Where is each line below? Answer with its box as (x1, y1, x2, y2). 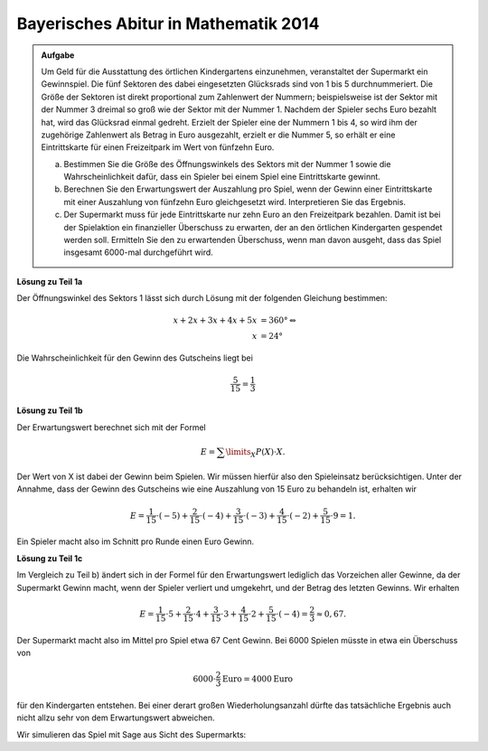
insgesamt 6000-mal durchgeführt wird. (63, 247, 214, 258)
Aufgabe (41, 50, 75, 61)
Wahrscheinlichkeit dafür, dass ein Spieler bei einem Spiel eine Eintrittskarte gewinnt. (63, 172, 381, 183)
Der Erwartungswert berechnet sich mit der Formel (16, 421, 207, 433)
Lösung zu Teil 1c (16, 552, 83, 564)
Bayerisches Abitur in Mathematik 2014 (16, 14, 320, 33)
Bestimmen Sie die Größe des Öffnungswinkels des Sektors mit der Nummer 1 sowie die (63, 158, 391, 169)
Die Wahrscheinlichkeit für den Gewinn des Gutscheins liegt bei (16, 352, 253, 363)
